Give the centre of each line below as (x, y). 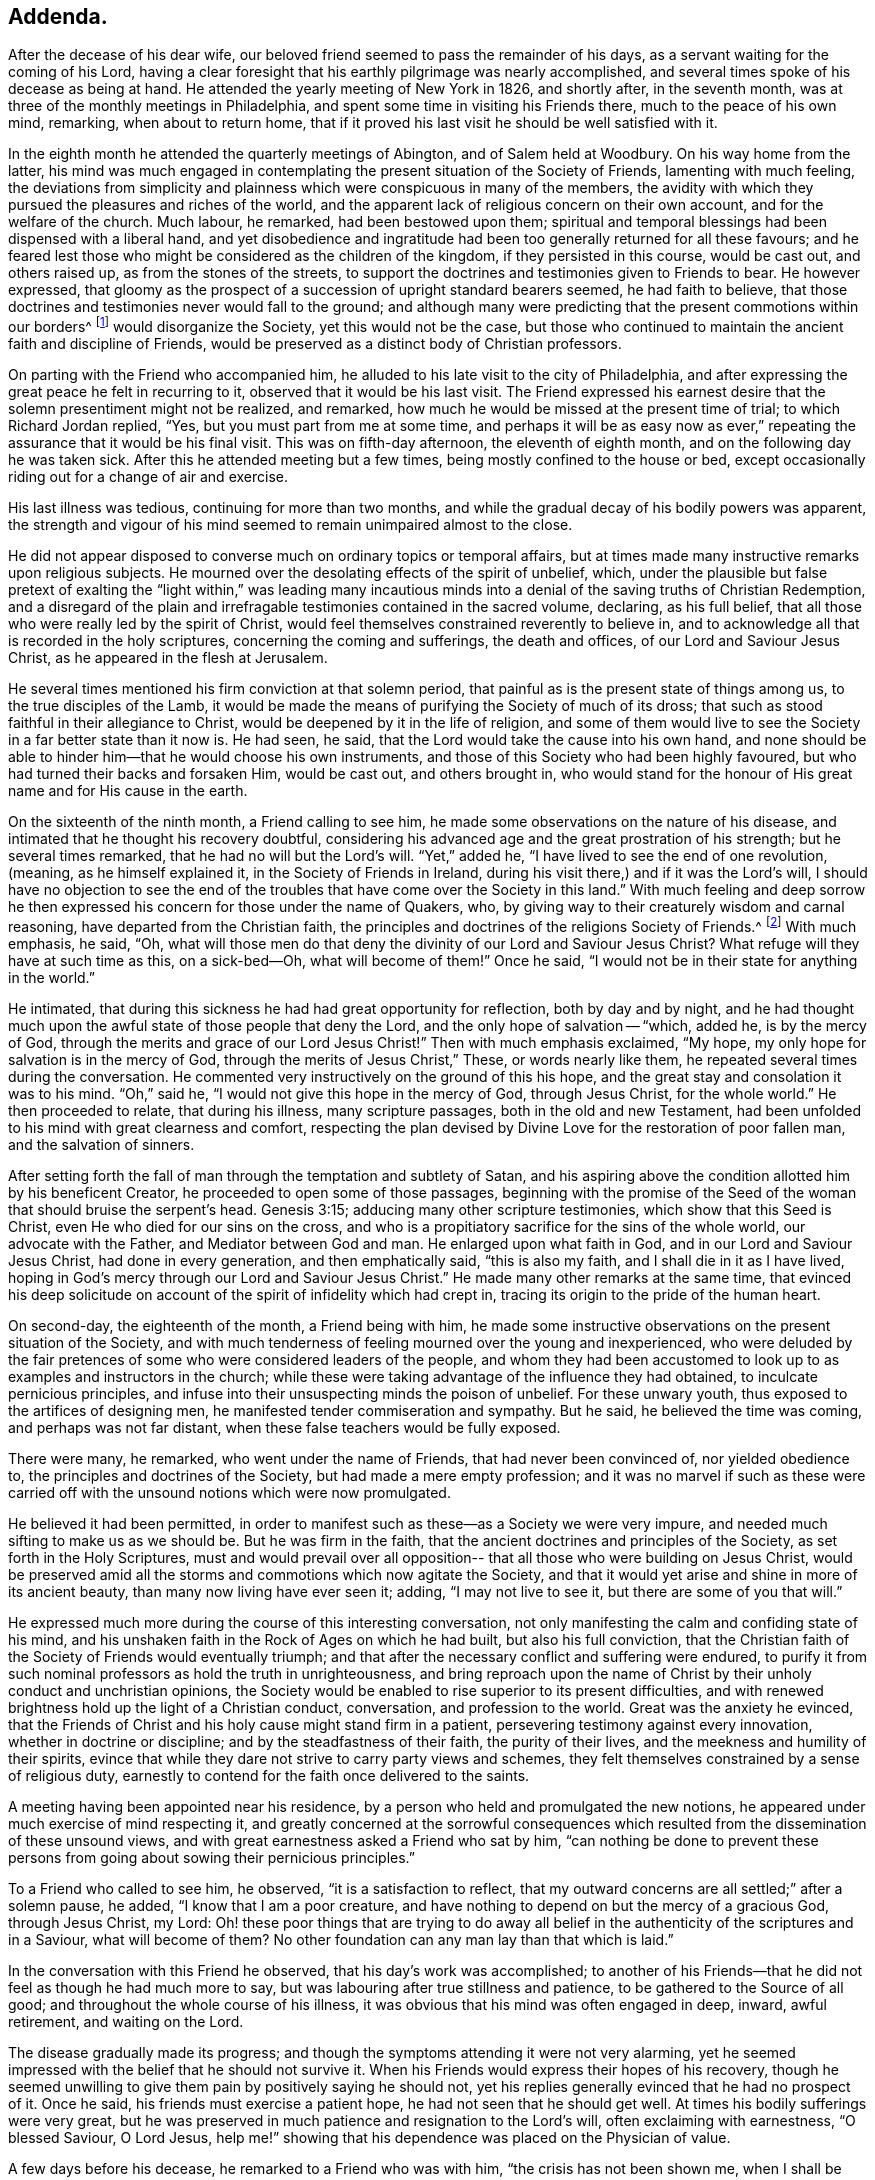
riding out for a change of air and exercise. (148, 477)
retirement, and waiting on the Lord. (126, 2021)
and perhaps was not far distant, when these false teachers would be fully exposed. (284, 1427)
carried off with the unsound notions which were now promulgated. (229, 1492)
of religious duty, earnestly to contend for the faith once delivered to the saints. (269, 1775)
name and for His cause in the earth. (128, 791)
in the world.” (52, 977)
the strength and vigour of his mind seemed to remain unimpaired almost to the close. (290, 525)
